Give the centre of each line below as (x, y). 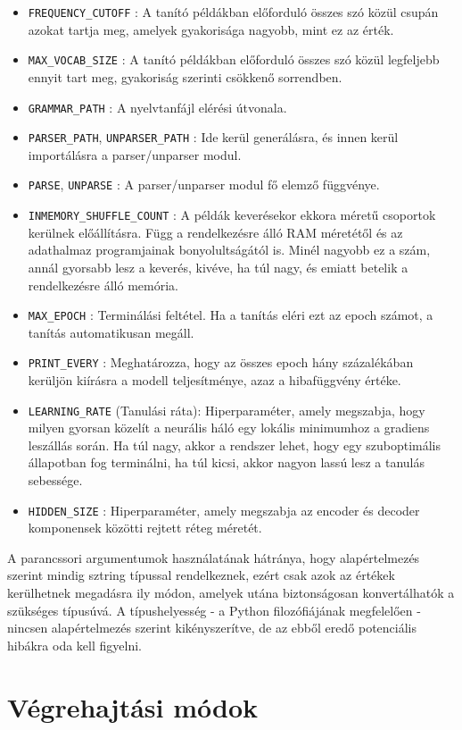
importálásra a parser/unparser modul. (135, 154)
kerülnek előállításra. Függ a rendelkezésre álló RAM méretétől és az (215, 232)
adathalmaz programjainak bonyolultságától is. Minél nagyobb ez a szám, (229, 250)
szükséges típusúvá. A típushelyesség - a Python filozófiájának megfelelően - (214, 610)
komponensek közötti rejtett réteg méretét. (145, 528)
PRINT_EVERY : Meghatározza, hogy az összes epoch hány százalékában (221, 362)
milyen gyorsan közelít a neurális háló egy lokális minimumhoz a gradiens (229, 428)
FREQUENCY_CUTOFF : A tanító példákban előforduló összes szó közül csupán (233, 12)
